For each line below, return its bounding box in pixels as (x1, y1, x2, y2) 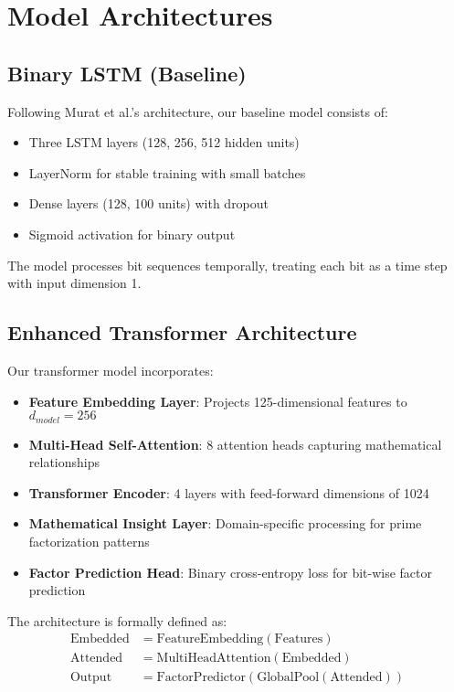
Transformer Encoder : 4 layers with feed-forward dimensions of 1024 (28, 483, 429, 502)
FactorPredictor (156, 671, 246, 685)
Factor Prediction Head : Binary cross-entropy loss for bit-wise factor (28, 562, 432, 581)
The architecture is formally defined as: (7, 611, 227, 630)
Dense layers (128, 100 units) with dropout (28, 194, 269, 213)
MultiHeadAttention (156, 652, 271, 665)
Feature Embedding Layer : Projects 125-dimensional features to (28, 391, 407, 410)
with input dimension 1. (7, 273, 142, 293)
